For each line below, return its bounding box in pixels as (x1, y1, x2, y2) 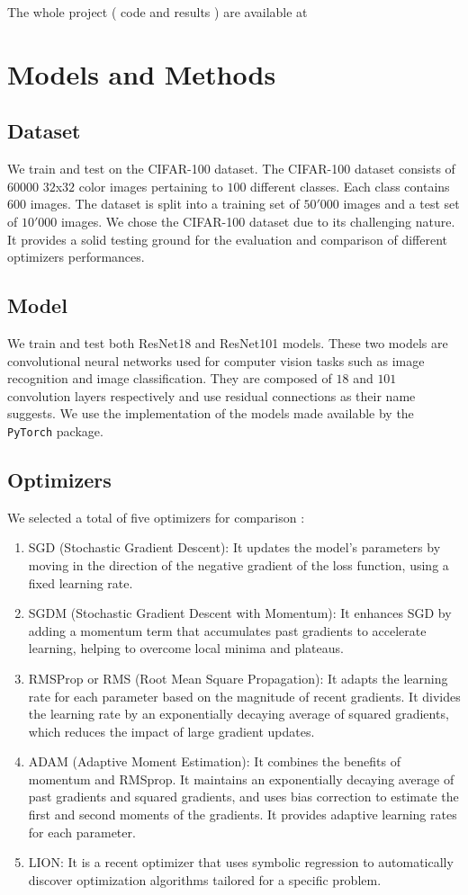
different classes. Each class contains (250, 176, 450, 195)
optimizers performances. (7, 247, 145, 266)
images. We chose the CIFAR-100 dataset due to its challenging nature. (60, 211, 455, 230)
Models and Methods (7, 55, 276, 92)
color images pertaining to (78, 176, 223, 195)
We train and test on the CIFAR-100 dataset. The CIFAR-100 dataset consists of (7, 159, 455, 178)
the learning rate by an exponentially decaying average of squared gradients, (28, 704, 449, 723)
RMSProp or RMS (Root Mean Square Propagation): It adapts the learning (28, 668, 448, 687)
